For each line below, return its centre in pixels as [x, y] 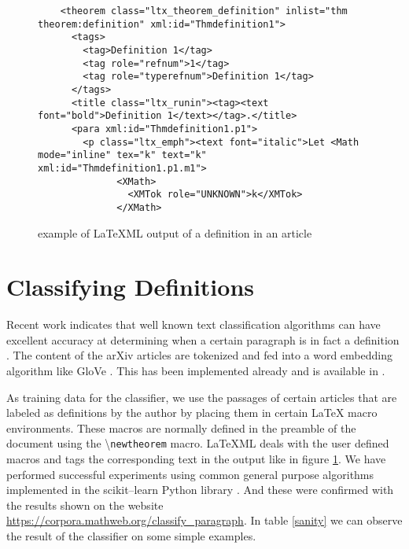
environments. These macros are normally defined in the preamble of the [181, 427]
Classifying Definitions [131, 287]
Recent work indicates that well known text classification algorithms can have [193, 324]
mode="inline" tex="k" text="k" [122, 155]
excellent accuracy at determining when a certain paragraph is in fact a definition [203, 339]
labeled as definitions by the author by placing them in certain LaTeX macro [192, 413]
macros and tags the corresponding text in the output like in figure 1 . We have [196, 459]
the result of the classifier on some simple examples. [131, 536]
